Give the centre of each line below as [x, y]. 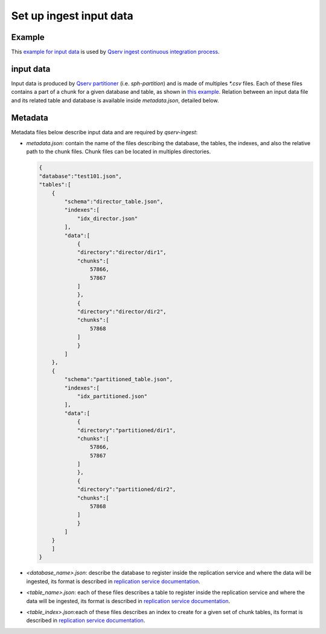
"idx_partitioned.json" [112, 396]
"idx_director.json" [107, 218]
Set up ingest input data [72, 16]
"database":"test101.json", [80, 176]
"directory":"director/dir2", [122, 312]
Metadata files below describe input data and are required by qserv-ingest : [104, 132]
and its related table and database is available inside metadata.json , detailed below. [115, 100]
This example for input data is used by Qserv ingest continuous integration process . [115, 52]
